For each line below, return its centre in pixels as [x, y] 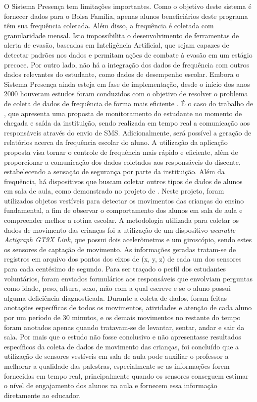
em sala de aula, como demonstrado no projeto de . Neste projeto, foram [114, 191]
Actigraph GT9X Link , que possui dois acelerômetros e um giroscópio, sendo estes [128, 239]
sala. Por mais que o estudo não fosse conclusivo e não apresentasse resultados [123, 337]
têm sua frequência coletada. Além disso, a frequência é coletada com [109, 26]
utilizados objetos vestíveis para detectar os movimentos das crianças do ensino [124, 200]
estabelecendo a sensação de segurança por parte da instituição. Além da [114, 171]
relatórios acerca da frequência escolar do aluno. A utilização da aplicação [116, 142]
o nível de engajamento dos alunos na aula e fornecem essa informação [111, 385]
